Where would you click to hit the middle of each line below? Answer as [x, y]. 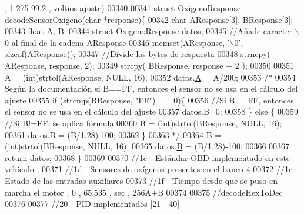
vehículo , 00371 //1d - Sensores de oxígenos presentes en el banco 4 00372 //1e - [151, 169]
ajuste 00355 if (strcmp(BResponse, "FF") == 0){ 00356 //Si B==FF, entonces [149, 100]
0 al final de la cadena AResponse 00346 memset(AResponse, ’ [117, 42]
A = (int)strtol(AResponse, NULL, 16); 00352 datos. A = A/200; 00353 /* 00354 [150, 77]
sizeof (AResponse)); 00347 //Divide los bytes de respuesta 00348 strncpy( [138, 54]
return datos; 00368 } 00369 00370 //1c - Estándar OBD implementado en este [148, 157]
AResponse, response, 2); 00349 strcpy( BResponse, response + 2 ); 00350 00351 [150, 65]
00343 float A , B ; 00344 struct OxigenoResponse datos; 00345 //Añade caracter [148, 31]
